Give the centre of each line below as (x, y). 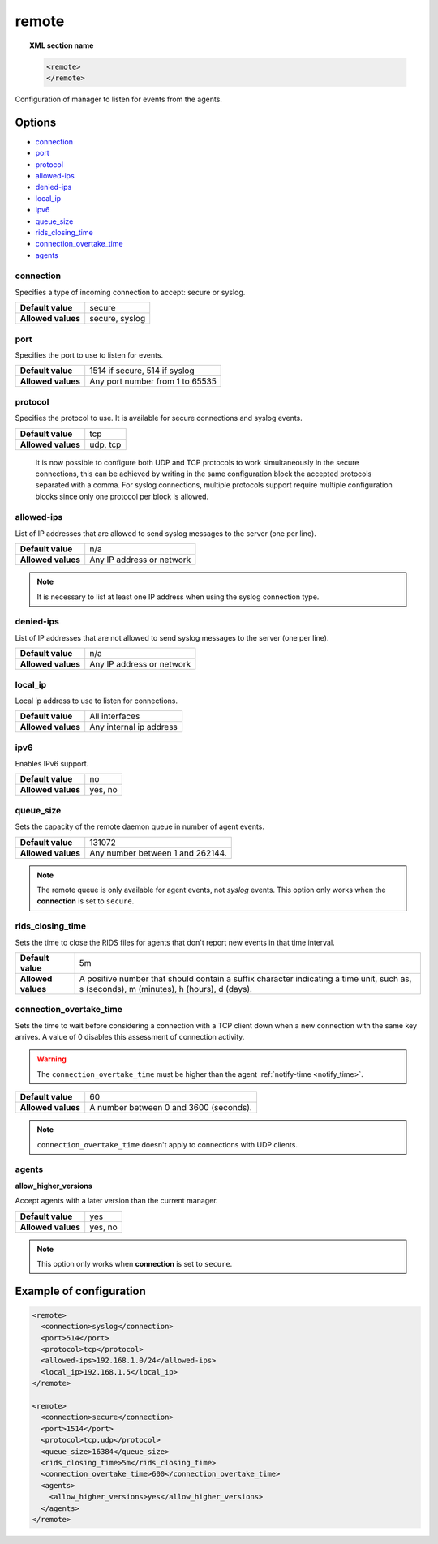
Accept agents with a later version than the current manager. (116, 1201)
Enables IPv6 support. (52, 764)
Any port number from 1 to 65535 (153, 381)
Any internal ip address (134, 727)
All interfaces (115, 716)
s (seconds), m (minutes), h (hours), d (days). (166, 989)
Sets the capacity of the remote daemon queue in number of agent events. (140, 826)
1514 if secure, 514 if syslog (142, 371)
